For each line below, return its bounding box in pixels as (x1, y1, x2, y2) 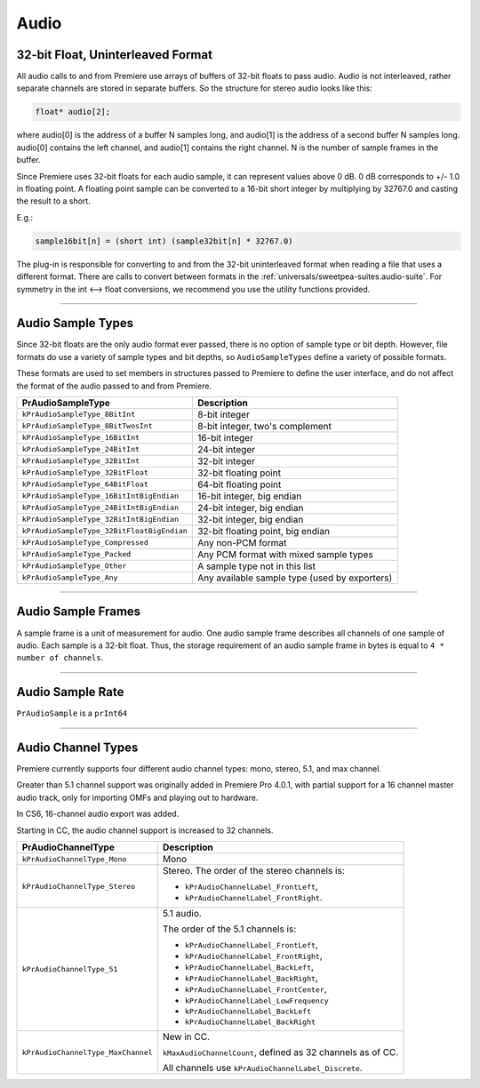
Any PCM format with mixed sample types (196, 548, 373, 560)
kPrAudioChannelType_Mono (21, 854, 127, 864)
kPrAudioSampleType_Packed (21, 549, 132, 559)
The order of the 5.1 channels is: (163, 923, 297, 935)
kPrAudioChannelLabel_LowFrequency (185, 996, 329, 1006)
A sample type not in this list (196, 560, 316, 572)
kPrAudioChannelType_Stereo (21, 881, 136, 891)
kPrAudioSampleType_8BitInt (21, 410, 136, 420)
